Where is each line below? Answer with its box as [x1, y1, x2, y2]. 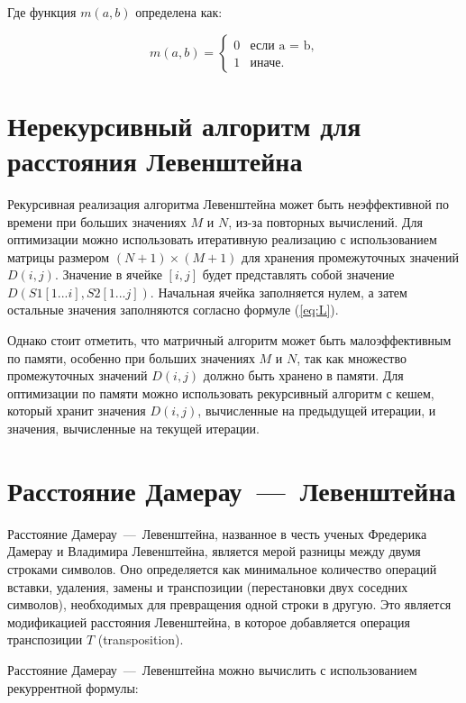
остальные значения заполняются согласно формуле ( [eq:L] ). [7, 300, 339, 319]
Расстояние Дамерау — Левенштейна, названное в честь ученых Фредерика [7, 524, 427, 543]
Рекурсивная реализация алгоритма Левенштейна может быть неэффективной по [7, 194, 449, 213]
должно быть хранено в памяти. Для [203, 366, 404, 385]
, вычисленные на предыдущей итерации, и [197, 401, 436, 420]
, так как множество [297, 348, 407, 367]
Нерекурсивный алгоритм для [7, 106, 361, 143]
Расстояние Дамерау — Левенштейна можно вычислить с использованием [7, 660, 417, 679]
